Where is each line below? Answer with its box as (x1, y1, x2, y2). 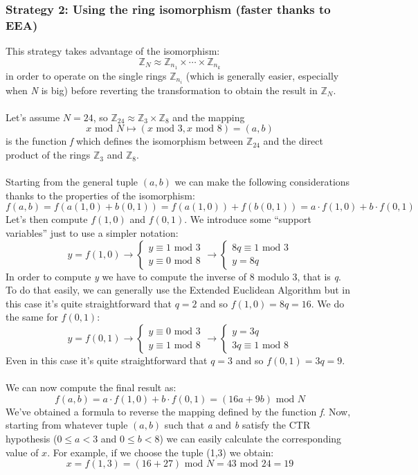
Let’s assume (6, 109, 60, 124)
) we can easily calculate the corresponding (159, 431, 342, 445)
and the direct (263, 134, 323, 148)
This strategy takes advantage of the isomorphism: (6, 44, 220, 58)
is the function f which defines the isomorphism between (6, 134, 244, 148)
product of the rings (6, 147, 91, 162)
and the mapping (172, 109, 245, 124)
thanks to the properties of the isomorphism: (6, 188, 195, 202)
